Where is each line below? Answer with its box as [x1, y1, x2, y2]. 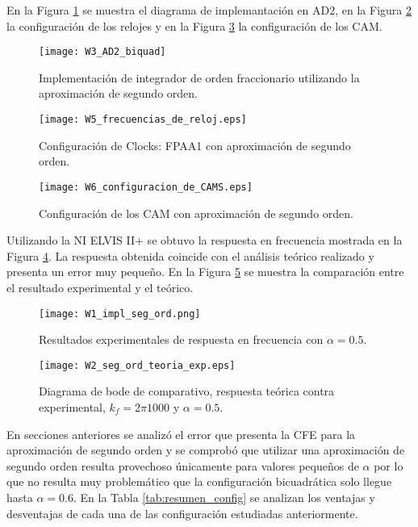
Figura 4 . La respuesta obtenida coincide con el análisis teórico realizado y [6, 247, 374, 264]
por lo [374, 457, 403, 474]
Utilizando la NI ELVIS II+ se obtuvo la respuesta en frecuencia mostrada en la [6, 232, 403, 249]
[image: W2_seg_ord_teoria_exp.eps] [39, 359, 236, 371]
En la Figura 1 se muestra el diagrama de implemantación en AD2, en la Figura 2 [6, 2, 412, 18]
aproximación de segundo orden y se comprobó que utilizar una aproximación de [6, 441, 405, 458]
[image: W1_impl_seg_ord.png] [39, 307, 201, 320]
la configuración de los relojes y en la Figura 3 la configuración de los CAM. [6, 17, 382, 34]
